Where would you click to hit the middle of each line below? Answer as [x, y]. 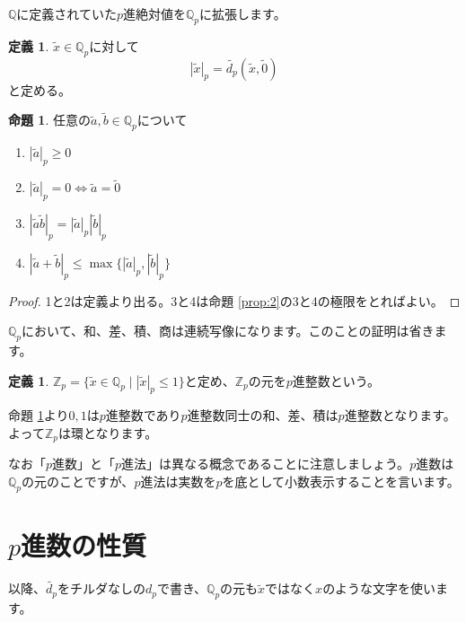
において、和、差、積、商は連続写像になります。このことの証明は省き [228, 331]
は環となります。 [108, 432]
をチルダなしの [101, 588]
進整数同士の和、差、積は [263, 415]
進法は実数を [178, 482]
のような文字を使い [379, 588]
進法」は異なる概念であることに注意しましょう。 [266, 464]
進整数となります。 [400, 415]
